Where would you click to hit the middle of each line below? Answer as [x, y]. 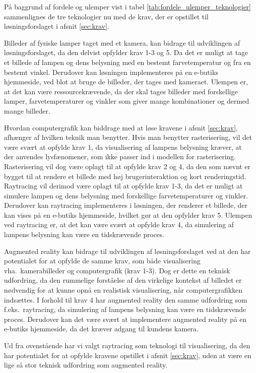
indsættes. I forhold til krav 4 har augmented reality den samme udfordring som [126, 299]
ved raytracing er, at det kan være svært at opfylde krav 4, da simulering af [119, 224]
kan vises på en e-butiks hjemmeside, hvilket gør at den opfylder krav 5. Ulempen [128, 215]
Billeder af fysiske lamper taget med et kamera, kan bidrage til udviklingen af [122, 42]
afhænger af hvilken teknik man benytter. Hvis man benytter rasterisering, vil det [128, 137]
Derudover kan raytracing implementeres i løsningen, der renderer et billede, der [126, 205]
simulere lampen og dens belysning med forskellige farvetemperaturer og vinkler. [126, 195]
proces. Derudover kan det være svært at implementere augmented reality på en [125, 319]
